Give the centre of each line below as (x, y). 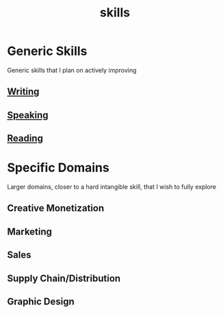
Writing (23, 92)
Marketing (30, 231)
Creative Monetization (56, 208)
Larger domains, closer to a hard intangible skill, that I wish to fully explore (112, 187)
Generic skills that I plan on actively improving (72, 70)
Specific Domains (58, 168)
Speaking (28, 115)
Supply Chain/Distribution (64, 278)
